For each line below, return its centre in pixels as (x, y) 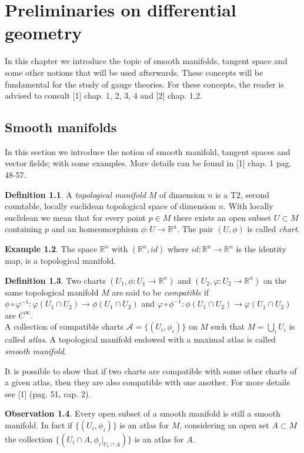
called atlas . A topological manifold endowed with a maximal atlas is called (140, 339)
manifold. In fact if (39, 425)
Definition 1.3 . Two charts (55, 280)
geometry (44, 33)
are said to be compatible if (161, 292)
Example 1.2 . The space (51, 249)
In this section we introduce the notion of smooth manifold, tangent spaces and (148, 151)
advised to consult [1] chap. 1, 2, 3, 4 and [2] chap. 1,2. (103, 95)
